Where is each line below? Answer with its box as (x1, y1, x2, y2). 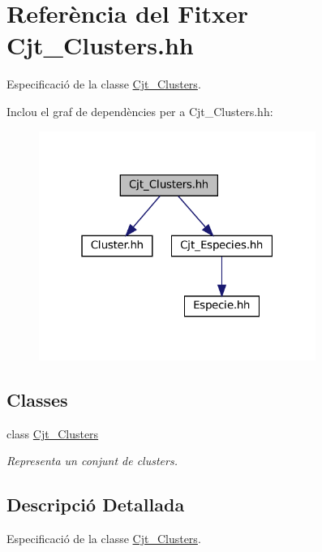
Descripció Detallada (6, 492, 185, 517)
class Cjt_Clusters (6, 425, 99, 442)
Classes (6, 387, 68, 412)
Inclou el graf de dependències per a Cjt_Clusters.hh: (6, 102, 273, 119)
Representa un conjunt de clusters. (6, 452, 178, 469)
